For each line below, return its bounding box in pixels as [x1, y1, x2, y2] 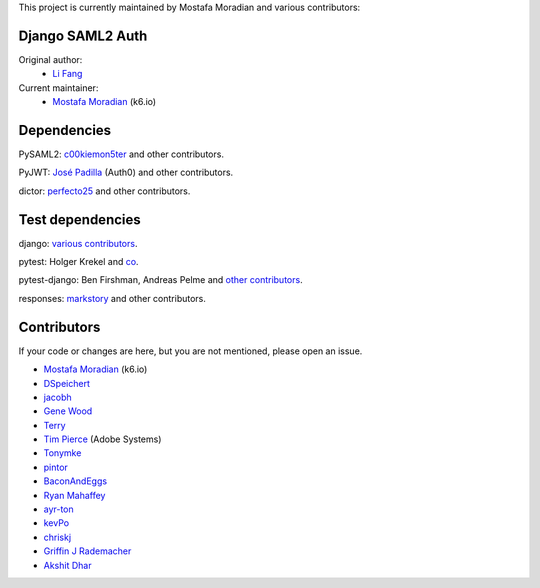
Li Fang [52, 68, 83, 80]
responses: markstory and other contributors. [18, 292, 207, 304]
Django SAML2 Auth [18, 27, 148, 44]
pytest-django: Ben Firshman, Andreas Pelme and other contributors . [18, 274, 304, 286]
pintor [43, 461, 69, 473]
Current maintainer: [18, 81, 99, 94]
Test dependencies [18, 211, 142, 228]
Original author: [18, 53, 83, 65]
